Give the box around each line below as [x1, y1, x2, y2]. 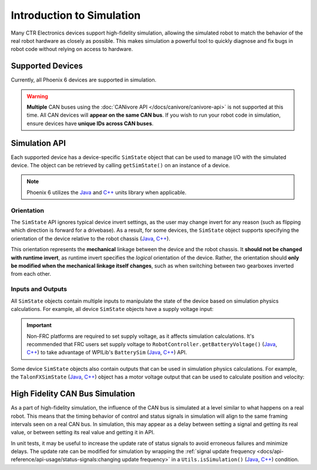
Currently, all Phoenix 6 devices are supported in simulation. [11, 76, 157, 83]
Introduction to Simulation [11, 9, 141, 22]
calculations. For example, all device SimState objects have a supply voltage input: [11, 305, 214, 312]
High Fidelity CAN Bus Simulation [11, 389, 135, 399]
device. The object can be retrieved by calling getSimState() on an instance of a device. [11, 162, 230, 169]
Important [26, 322, 52, 329]
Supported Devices [11, 61, 83, 71]
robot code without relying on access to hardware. [11, 46, 133, 53]
